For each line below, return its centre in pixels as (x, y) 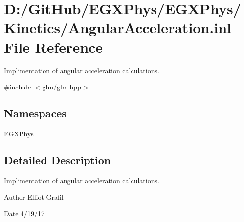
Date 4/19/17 (24, 213)
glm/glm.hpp (62, 87)
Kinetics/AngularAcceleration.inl (118, 28)
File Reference (54, 47)
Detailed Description (57, 160)
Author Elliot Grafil (34, 197)
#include (18, 87)
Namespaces (35, 113)
